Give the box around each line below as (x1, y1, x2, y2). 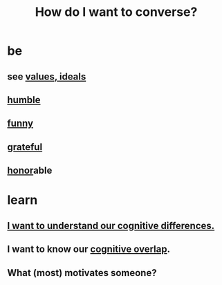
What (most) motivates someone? (7, 267, 157, 279)
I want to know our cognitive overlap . (7, 243, 171, 255)
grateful (7, 141, 43, 153)
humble (7, 94, 41, 106)
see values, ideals (7, 71, 86, 82)
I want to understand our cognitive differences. (7, 219, 215, 232)
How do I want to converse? (35, 4, 198, 20)
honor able (7, 165, 53, 176)
